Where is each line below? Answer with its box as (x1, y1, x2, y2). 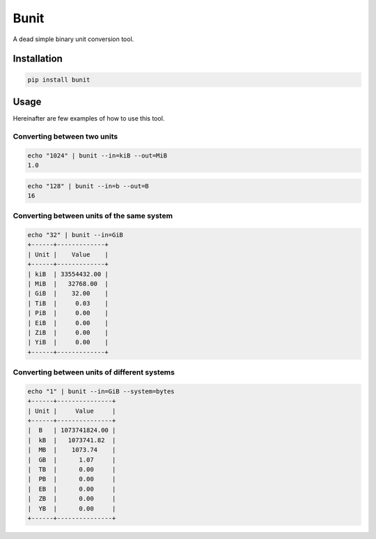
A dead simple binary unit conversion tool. (13, 35, 134, 43)
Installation (13, 53, 63, 65)
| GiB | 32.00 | (27, 289, 109, 298)
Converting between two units (13, 131, 118, 141)
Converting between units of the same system (13, 211, 173, 221)
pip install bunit (27, 75, 91, 84)
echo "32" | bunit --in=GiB (27, 231, 123, 239)
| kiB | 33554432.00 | (27, 270, 109, 278)
